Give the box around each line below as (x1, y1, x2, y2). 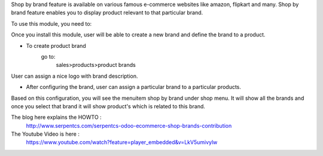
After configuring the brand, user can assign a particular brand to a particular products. (26, 84, 242, 91)
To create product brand (26, 42, 86, 49)
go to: (41, 53, 56, 60)
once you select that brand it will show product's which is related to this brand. (11, 102, 206, 110)
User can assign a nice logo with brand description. (11, 72, 138, 79)
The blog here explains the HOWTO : (11, 114, 102, 121)
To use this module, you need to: (11, 20, 92, 27)
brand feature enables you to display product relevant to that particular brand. (11, 9, 203, 16)
